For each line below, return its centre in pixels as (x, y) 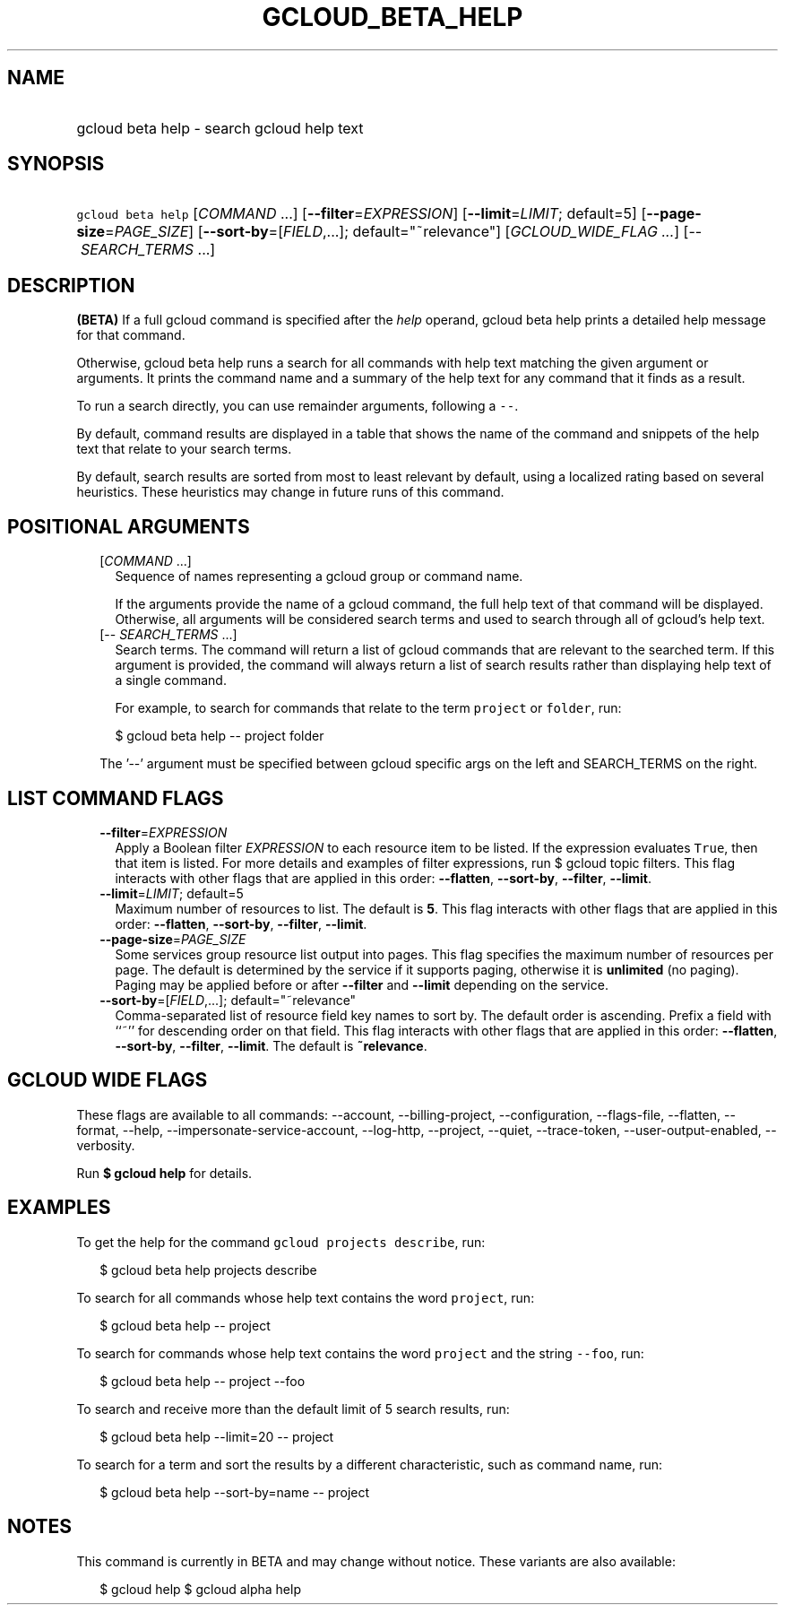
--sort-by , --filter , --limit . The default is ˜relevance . (271, 1045)
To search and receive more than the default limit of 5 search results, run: (293, 1408)
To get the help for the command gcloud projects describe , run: (281, 1242)
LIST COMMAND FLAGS (116, 798)
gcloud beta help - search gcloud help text (220, 128)
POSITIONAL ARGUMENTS (129, 526)
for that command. (131, 335)
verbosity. (106, 1145)
